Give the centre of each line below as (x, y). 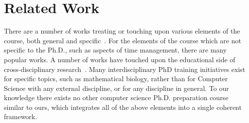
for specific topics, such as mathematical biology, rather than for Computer (116, 79)
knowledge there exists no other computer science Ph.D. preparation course (116, 97)
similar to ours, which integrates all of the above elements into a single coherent (123, 107)
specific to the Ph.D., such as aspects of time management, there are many (116, 50)
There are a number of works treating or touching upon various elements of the (122, 31)
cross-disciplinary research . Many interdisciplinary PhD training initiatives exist (125, 69)
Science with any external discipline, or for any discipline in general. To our (116, 88)
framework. (21, 116)
